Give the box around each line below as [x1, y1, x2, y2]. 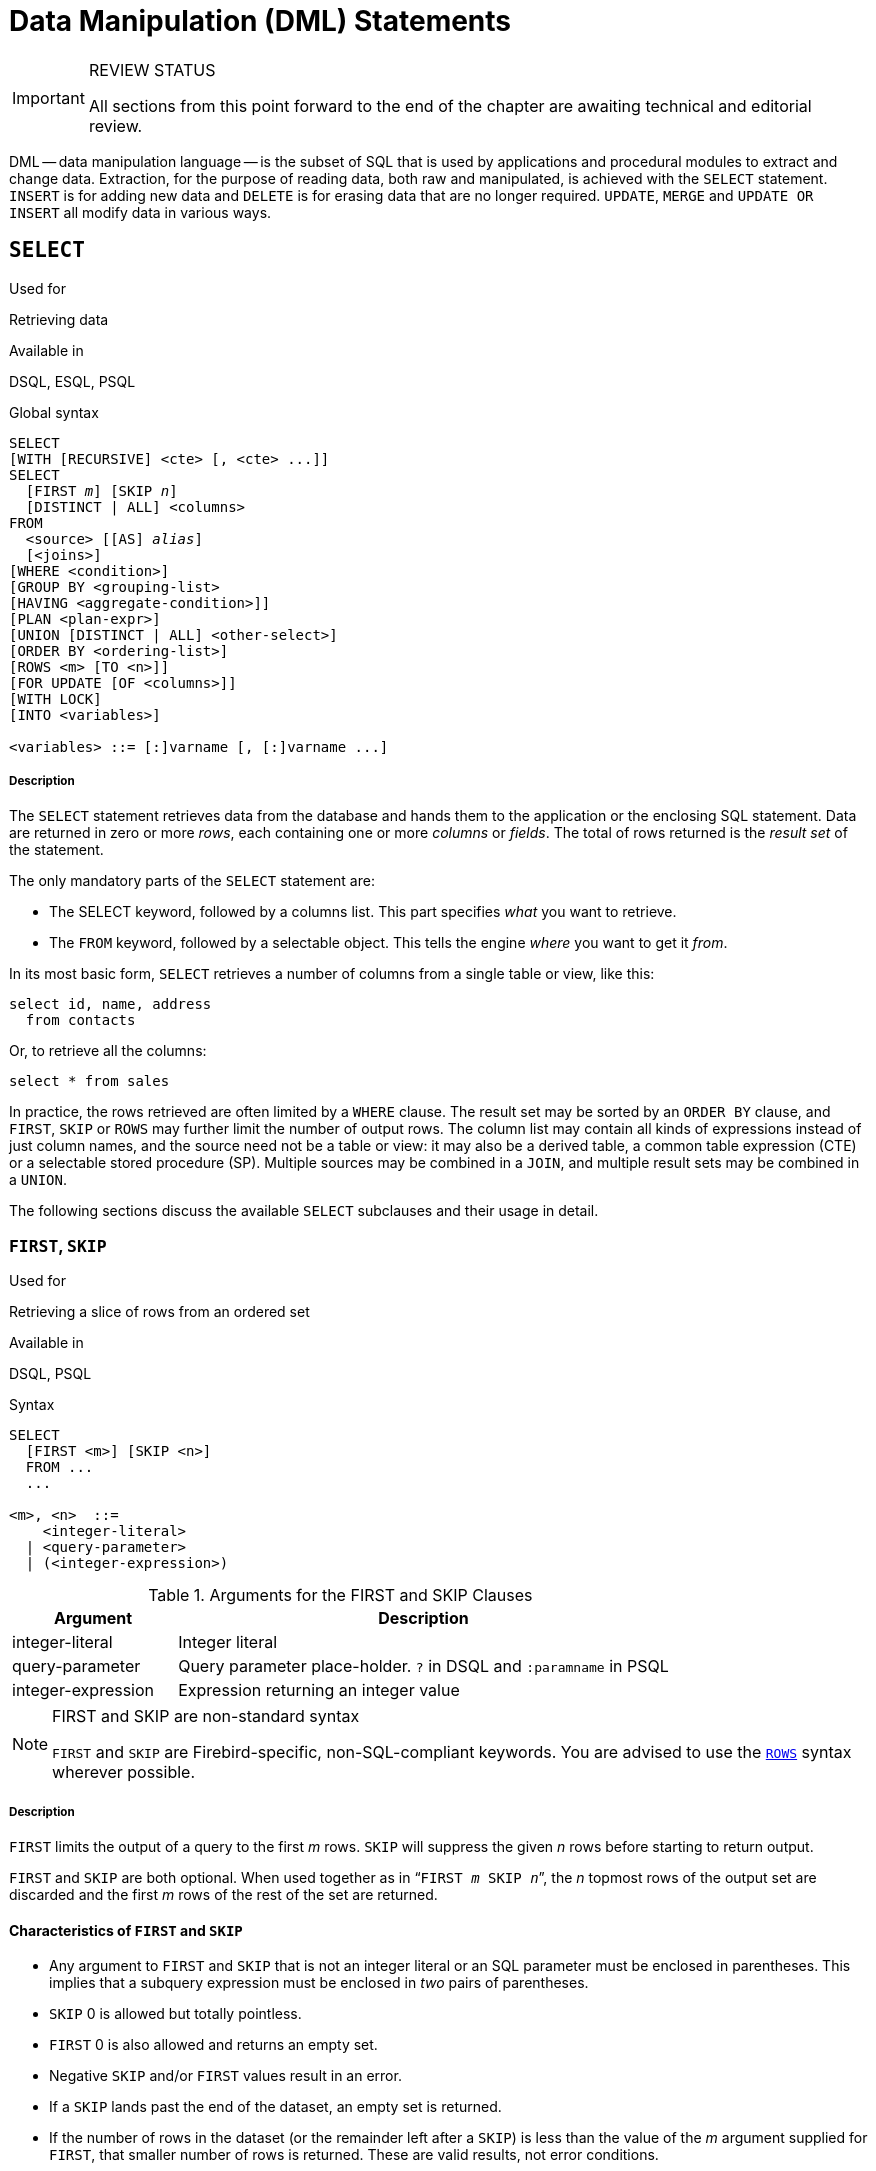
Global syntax [9, 403, 99, 421]
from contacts [25, 1012, 136, 1029]
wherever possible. [52, 1762, 196, 1783]
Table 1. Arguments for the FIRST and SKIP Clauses [148, 1585, 533, 1606]
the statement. [9, 841, 104, 859]
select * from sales [9, 1073, 170, 1090]
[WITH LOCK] [9, 690, 102, 707]
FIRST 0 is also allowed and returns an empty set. [49, 2036, 378, 2054]
